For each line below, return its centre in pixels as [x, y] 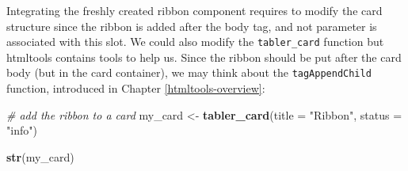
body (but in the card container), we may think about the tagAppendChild [189, 72]
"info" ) [22, 130]
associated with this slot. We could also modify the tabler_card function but [195, 42]
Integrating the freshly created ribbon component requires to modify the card [194, 10]
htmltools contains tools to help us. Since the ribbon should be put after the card [204, 57]
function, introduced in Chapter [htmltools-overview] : [136, 88]
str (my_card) [40, 156]
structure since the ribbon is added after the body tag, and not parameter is [192, 26]
